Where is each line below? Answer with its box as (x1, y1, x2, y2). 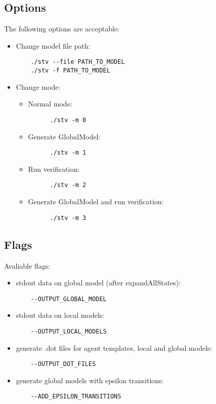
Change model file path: (16, 40, 91, 51)
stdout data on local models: (16, 310, 105, 320)
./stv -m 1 (50, 149, 87, 157)
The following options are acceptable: (4, 23, 120, 34)
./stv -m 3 (50, 214, 87, 222)
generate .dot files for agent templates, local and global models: (16, 342, 212, 353)
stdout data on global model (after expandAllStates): (16, 277, 181, 288)
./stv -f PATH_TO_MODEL (30, 67, 110, 75)
